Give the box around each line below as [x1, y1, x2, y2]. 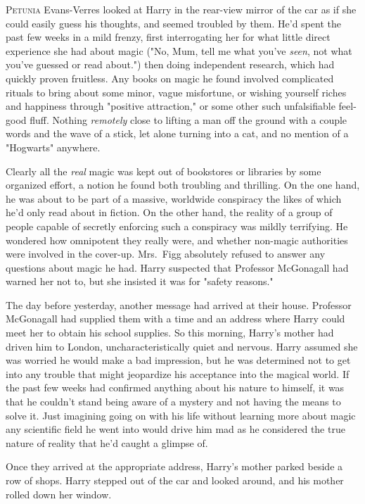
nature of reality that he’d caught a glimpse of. [6, 435, 208, 450]
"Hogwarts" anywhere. [6, 139, 101, 154]
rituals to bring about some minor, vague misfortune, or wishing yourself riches [6, 84, 347, 99]
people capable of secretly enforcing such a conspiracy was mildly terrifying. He [6, 218, 348, 233]
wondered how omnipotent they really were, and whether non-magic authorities [6, 232, 348, 247]
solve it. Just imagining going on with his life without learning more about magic [6, 408, 356, 422]
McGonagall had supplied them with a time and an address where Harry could [6, 311, 345, 326]
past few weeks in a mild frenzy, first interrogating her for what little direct [6, 30, 331, 44]
